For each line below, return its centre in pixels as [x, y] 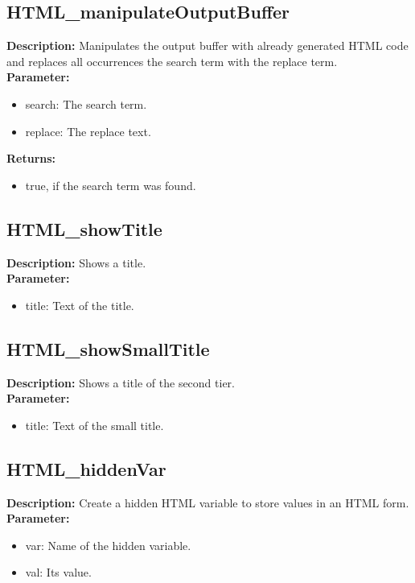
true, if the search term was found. [111, 185]
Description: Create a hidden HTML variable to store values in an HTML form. [208, 502]
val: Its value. [58, 572]
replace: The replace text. [88, 131]
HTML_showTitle [84, 228]
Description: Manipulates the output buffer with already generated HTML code [207, 45]
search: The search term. [86, 103]
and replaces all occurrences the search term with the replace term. [172, 61]
